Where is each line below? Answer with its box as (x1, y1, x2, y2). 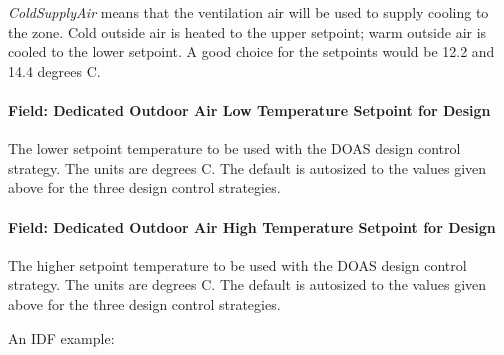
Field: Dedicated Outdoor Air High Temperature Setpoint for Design (8, 216, 496, 237)
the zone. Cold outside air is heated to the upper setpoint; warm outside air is (8, 21, 487, 42)
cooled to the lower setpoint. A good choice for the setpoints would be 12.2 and (8, 41, 495, 62)
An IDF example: (8, 327, 115, 348)
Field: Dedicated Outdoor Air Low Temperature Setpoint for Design (8, 99, 491, 120)
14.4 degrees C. (8, 60, 101, 81)
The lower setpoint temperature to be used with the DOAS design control (8, 138, 461, 159)
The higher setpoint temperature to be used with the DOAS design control (8, 254, 467, 275)
